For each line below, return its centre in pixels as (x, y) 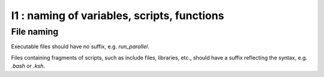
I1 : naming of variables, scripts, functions (118, 16)
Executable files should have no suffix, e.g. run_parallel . (80, 47)
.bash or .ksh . (28, 66)
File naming (35, 32)
